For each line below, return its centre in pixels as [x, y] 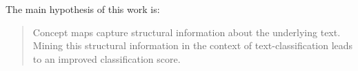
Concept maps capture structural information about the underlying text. [187, 32]
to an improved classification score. [107, 58]
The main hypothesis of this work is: [83, 9]
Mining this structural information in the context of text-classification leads [193, 45]
